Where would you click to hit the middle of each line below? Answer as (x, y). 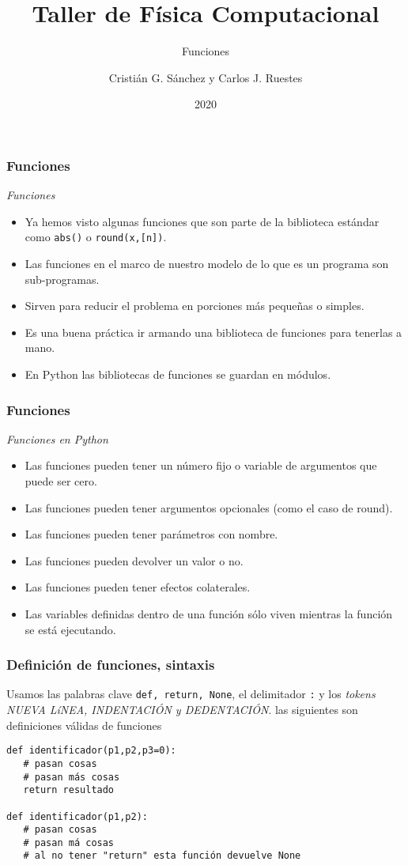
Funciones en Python (57, 438)
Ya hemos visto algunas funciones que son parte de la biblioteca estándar (202, 221)
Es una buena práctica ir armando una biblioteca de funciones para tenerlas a (213, 332)
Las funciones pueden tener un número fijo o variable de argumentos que (201, 465)
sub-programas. (62, 279)
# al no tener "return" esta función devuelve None (162, 856)
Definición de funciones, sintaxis (111, 665)
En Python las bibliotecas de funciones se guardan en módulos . (178, 374)
